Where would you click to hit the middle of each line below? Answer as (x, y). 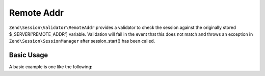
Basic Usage (28, 55)
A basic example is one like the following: (51, 67)
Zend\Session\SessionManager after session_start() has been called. (82, 41)
